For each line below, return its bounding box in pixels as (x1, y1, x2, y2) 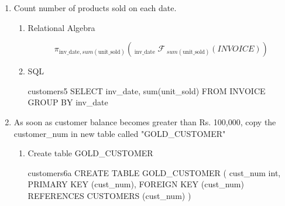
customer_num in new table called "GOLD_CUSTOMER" (13, 127, 226, 139)
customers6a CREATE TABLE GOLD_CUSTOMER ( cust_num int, (28, 166, 281, 178)
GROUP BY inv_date (28, 96, 108, 108)
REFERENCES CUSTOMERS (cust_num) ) (28, 189, 191, 201)
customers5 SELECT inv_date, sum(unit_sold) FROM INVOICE (28, 84, 266, 97)
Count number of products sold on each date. (13, 2, 177, 13)
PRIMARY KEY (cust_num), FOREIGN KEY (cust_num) (28, 178, 244, 190)
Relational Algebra (28, 21, 95, 33)
